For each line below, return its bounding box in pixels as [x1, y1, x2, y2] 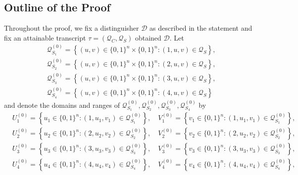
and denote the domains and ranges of [4, 99, 120, 110]
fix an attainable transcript [4, 32, 86, 43]
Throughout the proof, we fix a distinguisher [4, 23, 139, 33]
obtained [135, 32, 161, 43]
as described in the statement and [149, 23, 252, 33]
